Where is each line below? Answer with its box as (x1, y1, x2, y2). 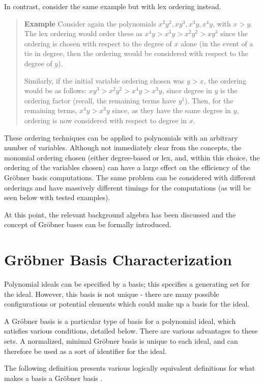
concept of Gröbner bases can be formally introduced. (4, 219, 171, 230)
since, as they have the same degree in (112, 105, 231, 116)
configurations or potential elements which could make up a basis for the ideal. (4, 298, 250, 309)
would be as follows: (24, 85, 87, 96)
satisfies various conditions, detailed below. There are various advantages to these (4, 325, 258, 336)
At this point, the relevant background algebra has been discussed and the (4, 209, 236, 219)
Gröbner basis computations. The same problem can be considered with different (4, 172, 256, 182)
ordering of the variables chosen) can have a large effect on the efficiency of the (4, 162, 250, 173)
